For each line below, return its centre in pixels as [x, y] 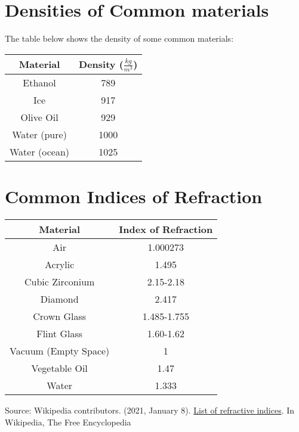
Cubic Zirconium [59, 282]
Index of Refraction [166, 229]
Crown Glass [60, 316]
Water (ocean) [40, 151]
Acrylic [59, 265]
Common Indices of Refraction [134, 196]
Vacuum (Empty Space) [60, 351]
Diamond [59, 299]
